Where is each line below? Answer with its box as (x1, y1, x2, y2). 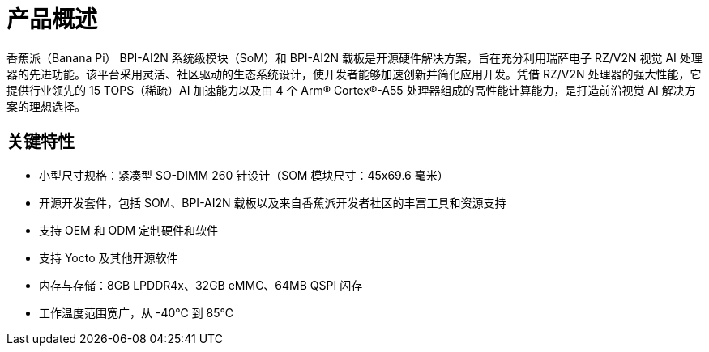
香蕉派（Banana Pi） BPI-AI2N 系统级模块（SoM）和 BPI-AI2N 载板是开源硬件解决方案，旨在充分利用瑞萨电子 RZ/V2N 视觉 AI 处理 (6, 50, 703, 65)
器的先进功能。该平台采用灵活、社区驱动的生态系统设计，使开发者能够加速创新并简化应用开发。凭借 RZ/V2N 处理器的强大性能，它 (6, 66, 702, 81)
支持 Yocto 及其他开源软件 (39, 250, 178, 265)
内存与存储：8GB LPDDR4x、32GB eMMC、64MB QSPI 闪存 (39, 278, 363, 292)
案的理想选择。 (6, 99, 86, 113)
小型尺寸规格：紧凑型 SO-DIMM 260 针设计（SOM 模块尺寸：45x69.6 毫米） (39, 168, 449, 182)
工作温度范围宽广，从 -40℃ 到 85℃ (39, 305, 233, 320)
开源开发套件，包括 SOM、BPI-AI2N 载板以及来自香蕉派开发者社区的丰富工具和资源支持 (39, 195, 506, 210)
